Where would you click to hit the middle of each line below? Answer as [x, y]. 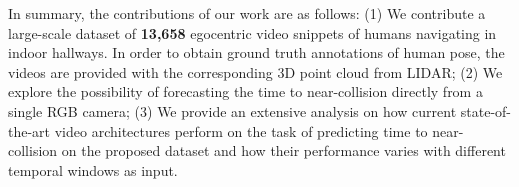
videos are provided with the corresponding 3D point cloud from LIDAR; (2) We [255, 71]
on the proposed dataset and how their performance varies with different [283, 150]
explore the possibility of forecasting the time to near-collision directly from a [245, 91]
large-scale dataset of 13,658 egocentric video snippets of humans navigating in [252, 32]
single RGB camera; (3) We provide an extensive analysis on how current [232, 110]
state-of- [486, 110]
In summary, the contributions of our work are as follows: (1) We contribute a [247, 13]
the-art [29, 130]
